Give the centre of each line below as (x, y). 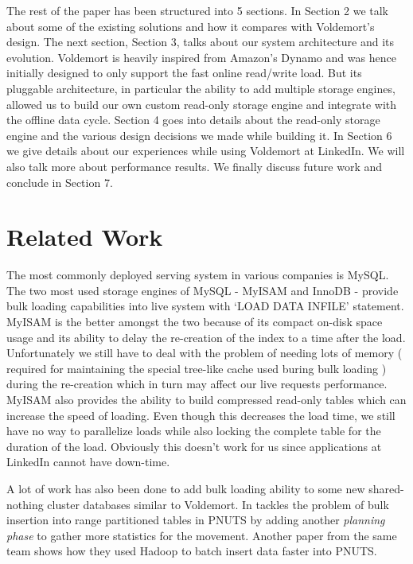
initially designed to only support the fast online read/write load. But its (184, 73)
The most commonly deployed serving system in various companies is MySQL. (198, 275)
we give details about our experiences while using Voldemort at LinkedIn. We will (206, 151)
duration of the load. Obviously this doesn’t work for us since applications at (194, 446)
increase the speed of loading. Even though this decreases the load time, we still (201, 415)
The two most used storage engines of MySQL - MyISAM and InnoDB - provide (203, 290)
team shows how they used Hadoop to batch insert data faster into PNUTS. (192, 551)
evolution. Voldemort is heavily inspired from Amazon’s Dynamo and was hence (201, 57)
